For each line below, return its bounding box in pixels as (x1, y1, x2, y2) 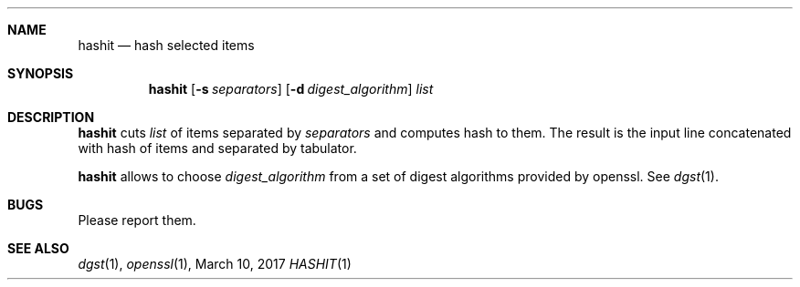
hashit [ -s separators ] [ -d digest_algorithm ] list (148, 81, 434, 97)
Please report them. (78, 212, 196, 228)
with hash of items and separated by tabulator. (78, 140, 357, 156)
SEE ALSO (7, 241, 69, 256)
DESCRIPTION (7, 109, 95, 125)
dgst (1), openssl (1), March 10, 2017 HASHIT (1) (78, 256, 352, 272)
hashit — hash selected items (78, 37, 255, 53)
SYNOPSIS (7, 66, 74, 81)
